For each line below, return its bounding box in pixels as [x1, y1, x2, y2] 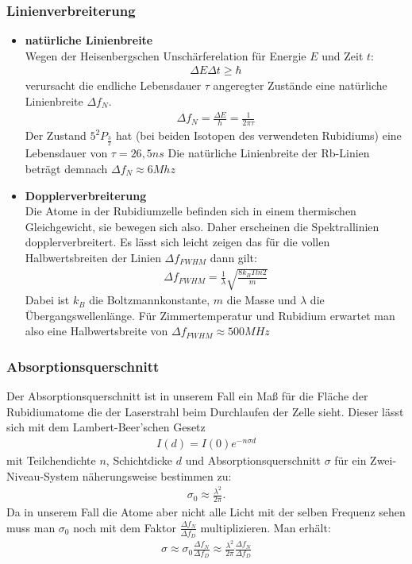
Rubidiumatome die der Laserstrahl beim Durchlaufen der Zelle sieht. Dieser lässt [6, 403, 404, 419]
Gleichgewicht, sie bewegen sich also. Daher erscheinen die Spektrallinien [25, 218, 379, 234]
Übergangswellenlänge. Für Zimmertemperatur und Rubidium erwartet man [25, 307, 395, 323]
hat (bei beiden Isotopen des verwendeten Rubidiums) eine [116, 127, 402, 143]
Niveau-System [6, 467, 79, 484]
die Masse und [226, 292, 297, 308]
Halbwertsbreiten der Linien [25, 249, 161, 265]
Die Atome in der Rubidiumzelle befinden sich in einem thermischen [25, 203, 356, 219]
